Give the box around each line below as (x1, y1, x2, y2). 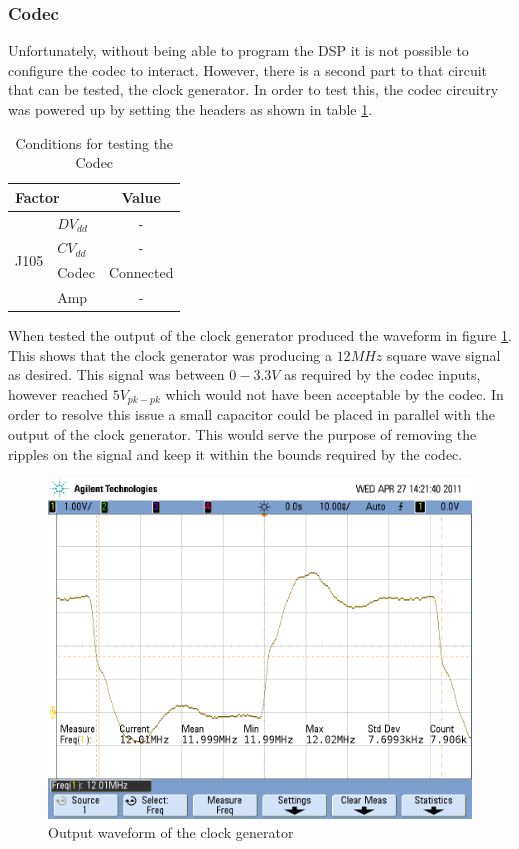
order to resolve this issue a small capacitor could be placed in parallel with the (8, 404, 496, 425)
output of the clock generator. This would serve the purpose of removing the (8, 424, 477, 445)
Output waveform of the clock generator (48, 822, 294, 843)
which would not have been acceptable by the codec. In (165, 384, 504, 405)
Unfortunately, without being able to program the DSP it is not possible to (8, 40, 469, 61)
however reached (8, 384, 109, 405)
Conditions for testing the (15, 132, 174, 153)
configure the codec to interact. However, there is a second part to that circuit (8, 59, 488, 80)
